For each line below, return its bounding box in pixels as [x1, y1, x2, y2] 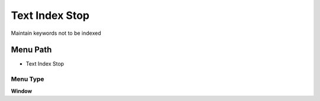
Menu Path [11, 45, 52, 55]
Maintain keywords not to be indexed [11, 30, 101, 37]
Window [11, 87, 33, 95]
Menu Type [11, 75, 44, 83]
